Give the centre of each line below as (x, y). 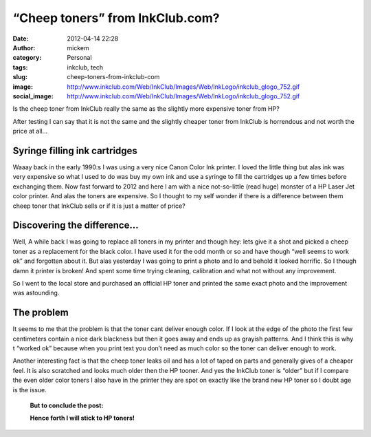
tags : (20, 67)
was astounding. (36, 293)
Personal (79, 58)
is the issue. (30, 390)
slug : (20, 77)
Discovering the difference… (76, 225)
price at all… (30, 131)
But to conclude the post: (67, 405)
